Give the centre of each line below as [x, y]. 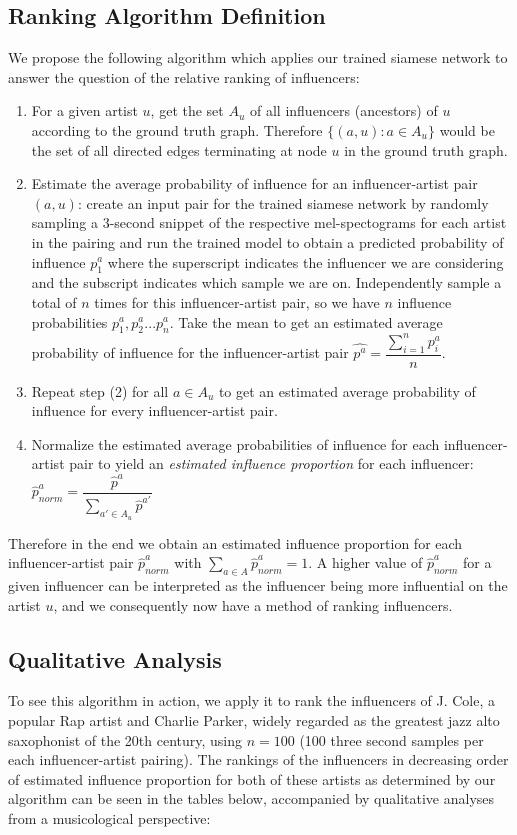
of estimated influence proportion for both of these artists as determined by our [252, 778]
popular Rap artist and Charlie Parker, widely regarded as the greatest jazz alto [254, 719]
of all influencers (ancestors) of [343, 110]
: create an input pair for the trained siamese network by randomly [283, 202]
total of [54, 301]
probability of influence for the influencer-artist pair [190, 352]
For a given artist [84, 110]
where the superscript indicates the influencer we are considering [305, 261]
